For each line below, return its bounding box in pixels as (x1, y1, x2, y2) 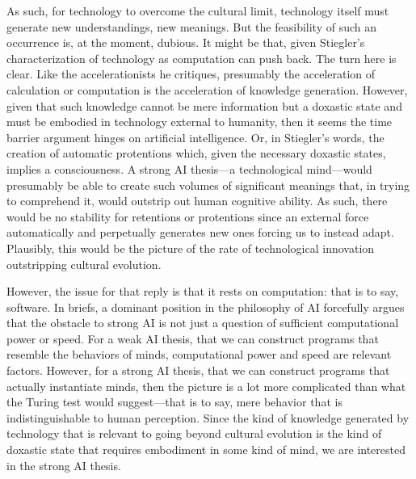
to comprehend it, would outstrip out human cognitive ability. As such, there (6, 192, 388, 209)
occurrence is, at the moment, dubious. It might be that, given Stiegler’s (6, 34, 365, 51)
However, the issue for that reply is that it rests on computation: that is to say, (6, 283, 399, 300)
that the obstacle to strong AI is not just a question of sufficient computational (6, 314, 399, 331)
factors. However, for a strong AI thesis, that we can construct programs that (6, 362, 390, 379)
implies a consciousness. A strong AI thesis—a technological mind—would (6, 160, 372, 177)
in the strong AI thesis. (6, 456, 121, 473)
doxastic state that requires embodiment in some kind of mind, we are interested (6, 441, 406, 458)
